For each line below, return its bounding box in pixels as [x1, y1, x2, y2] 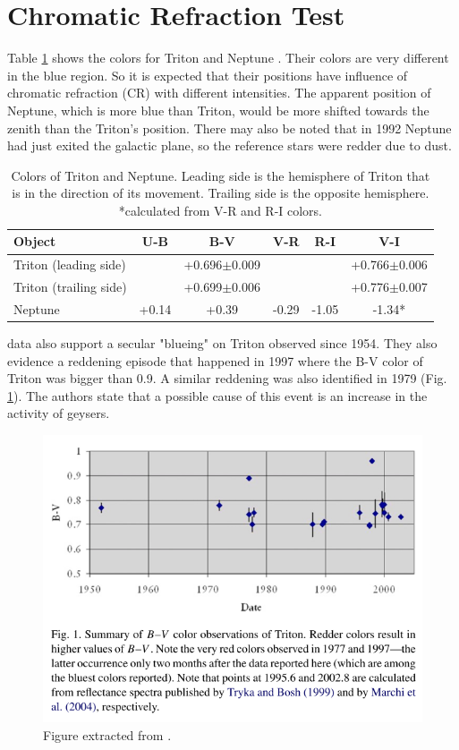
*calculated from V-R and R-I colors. [118, 200, 323, 219]
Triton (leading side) [13, 255, 126, 274]
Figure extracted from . [43, 725, 172, 744]
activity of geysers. [7, 404, 110, 422]
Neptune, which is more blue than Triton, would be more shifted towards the [7, 100, 429, 119]
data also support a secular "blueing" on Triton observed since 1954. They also [7, 334, 438, 353]
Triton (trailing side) [13, 277, 127, 296]
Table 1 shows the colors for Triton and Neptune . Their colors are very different [7, 48, 449, 67]
